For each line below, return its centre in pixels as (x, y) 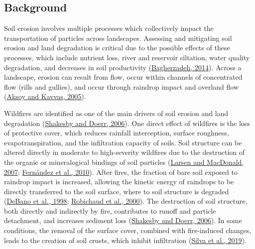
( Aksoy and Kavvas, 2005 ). (45, 96)
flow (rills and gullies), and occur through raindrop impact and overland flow (122, 86)
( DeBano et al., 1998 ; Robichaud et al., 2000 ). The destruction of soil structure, (126, 201)
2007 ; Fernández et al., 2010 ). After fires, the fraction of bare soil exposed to (121, 172)
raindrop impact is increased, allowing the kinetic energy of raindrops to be (119, 182)
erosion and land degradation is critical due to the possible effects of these (117, 48)
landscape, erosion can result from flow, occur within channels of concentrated (123, 77)
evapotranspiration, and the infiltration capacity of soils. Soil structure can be (123, 142)
